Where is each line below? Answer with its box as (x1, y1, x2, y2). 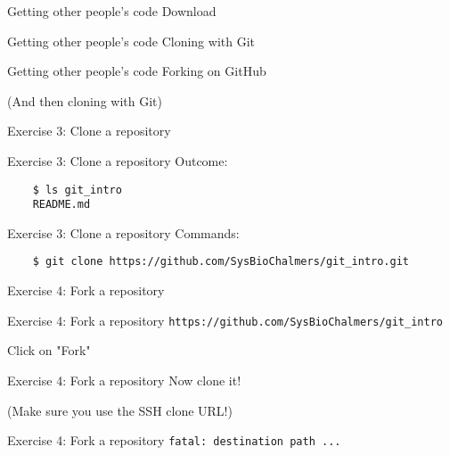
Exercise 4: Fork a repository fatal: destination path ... (7, 431, 341, 450)
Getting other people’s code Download (7, 2, 217, 20)
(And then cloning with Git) (7, 91, 162, 110)
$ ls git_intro (32, 183, 122, 196)
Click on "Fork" (7, 341, 91, 360)
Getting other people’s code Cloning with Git (7, 31, 256, 50)
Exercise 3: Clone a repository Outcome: (7, 151, 228, 170)
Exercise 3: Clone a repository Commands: (7, 223, 240, 242)
